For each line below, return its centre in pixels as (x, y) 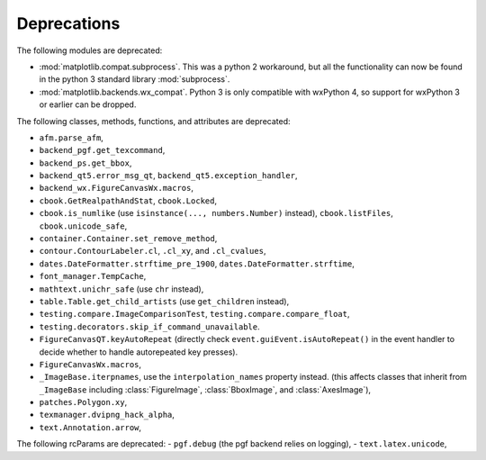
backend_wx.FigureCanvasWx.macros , (116, 188)
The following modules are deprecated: (90, 50)
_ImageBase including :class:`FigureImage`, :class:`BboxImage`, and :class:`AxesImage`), (205, 389)
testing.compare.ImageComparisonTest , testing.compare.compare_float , (194, 314)
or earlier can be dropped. (88, 104)
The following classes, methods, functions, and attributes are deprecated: (153, 121)
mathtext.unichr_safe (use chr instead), (121, 289)
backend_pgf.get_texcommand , (102, 150)
